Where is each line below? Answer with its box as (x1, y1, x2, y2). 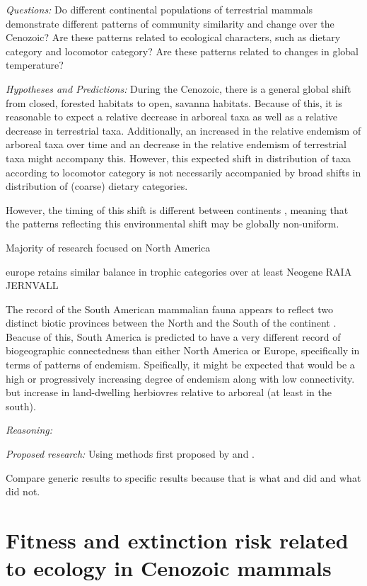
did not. (6, 484, 40, 499)
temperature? (6, 57, 64, 72)
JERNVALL (6, 278, 59, 293)
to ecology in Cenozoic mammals (6, 553, 332, 582)
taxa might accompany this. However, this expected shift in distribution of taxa (6, 150, 351, 165)
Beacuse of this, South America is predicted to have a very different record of (6, 329, 341, 344)
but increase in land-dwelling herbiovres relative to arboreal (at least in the (6, 385, 332, 400)
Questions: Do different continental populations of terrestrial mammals (6, 2, 313, 16)
